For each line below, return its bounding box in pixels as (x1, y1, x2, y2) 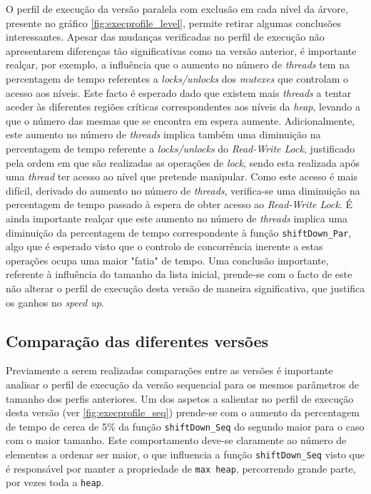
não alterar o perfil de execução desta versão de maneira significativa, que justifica (6, 280, 365, 295)
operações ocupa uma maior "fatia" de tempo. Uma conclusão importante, (6, 252, 329, 267)
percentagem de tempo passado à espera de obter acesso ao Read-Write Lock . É (6, 197, 352, 212)
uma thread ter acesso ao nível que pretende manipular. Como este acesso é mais (6, 169, 357, 184)
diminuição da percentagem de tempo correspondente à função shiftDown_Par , (6, 225, 352, 240)
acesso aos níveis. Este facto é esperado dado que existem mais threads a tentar (6, 85, 352, 100)
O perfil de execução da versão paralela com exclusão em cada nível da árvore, (6, 1, 348, 16)
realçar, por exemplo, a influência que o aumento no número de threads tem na (6, 57, 350, 72)
